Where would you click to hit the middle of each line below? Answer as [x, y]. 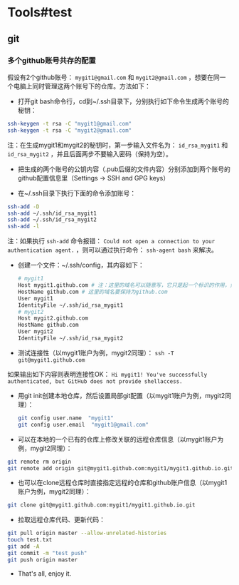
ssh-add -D [23, 207]
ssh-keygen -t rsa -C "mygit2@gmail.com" [70, 130]
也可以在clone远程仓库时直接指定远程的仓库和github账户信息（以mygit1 [122, 483]
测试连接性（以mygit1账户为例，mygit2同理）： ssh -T [96, 352]
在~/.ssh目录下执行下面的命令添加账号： [77, 193]
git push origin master [43, 560]
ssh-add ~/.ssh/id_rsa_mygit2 [52, 220]
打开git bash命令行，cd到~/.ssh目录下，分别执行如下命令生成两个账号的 [123, 101]
